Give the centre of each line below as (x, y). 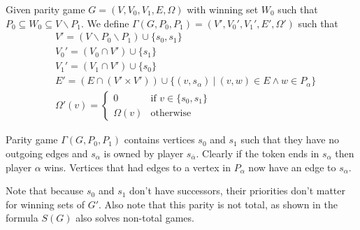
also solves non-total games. (135, 218)
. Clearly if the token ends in (258, 153)
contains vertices (159, 139)
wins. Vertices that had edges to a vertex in (137, 167)
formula (22, 218)
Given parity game (45, 9)
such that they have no (290, 139)
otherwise (171, 113)
